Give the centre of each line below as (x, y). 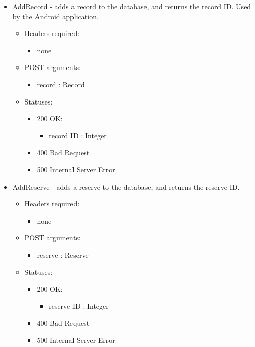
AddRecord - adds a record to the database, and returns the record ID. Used (132, 6)
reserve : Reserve (63, 254)
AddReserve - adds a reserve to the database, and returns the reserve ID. (126, 186)
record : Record (61, 84)
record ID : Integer (78, 135)
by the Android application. (56, 16)
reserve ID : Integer (79, 306)
